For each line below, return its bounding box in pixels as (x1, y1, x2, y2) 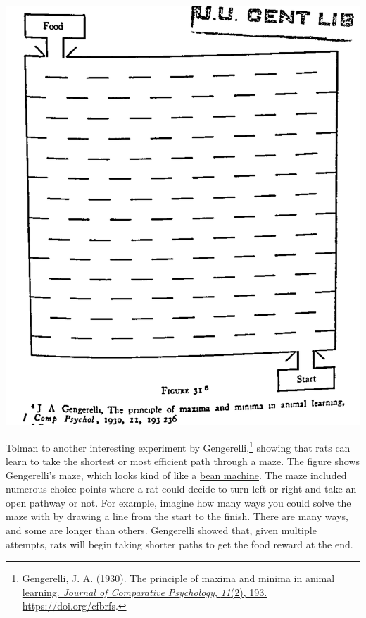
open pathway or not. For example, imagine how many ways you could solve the (6, 495, 351, 509)
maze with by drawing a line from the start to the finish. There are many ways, (6, 509, 348, 524)
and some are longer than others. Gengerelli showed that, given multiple (6, 523, 317, 538)
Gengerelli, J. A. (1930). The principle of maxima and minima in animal (22, 571, 335, 586)
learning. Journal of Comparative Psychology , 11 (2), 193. (22, 584, 267, 599)
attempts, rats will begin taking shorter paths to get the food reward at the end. (6, 536, 353, 551)
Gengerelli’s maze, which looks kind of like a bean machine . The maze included (6, 467, 347, 482)
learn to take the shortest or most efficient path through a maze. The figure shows (6, 454, 360, 469)
